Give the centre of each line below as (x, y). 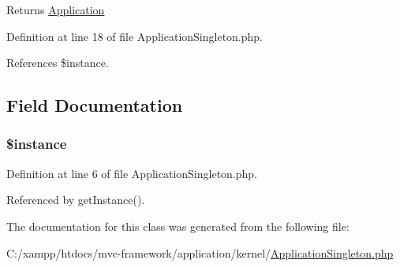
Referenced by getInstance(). (76, 200)
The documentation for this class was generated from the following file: (178, 226)
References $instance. (58, 63)
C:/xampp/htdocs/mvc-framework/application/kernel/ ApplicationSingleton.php (200, 252)
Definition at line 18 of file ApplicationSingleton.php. (135, 36)
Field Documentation (95, 105)
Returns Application (56, 9)
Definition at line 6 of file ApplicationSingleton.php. (132, 173)
